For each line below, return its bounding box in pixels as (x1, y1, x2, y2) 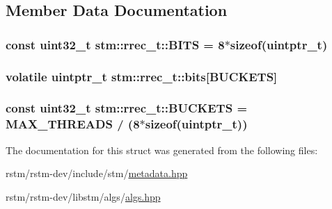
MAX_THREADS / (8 (6, 115, 140, 133)
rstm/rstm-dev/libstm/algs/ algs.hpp (6, 189, 161, 203)
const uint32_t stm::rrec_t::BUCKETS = (6, 99, 248, 117)
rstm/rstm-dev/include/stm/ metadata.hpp (6, 166, 188, 181)
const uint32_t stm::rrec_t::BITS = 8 (6, 35, 225, 53)
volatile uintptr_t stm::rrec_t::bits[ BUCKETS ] (6, 67, 278, 85)
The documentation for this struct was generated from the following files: (6, 142, 318, 157)
